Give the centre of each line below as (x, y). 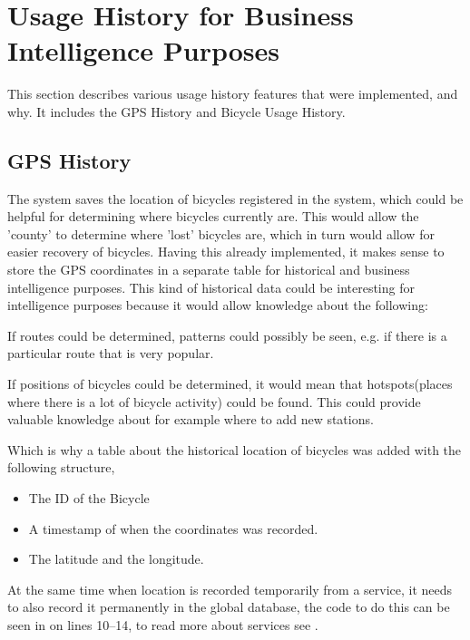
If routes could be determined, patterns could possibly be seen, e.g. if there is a (227, 335)
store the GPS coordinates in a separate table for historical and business (209, 270)
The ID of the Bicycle (89, 498)
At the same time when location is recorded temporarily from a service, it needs (230, 589)
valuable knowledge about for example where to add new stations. (191, 419)
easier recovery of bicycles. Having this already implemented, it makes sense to (226, 252)
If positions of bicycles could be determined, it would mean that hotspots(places (230, 384)
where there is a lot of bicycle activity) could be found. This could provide (214, 401)
